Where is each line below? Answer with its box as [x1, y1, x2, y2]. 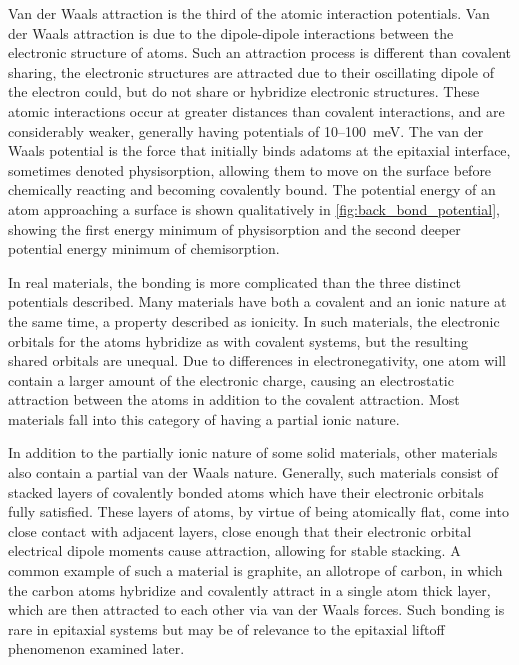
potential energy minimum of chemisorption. [8, 238, 280, 259]
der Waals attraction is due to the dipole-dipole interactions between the [8, 22, 454, 43]
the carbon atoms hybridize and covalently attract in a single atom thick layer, [8, 579, 491, 600]
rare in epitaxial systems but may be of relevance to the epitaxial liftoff [8, 618, 445, 639]
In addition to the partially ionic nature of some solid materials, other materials [8, 442, 498, 463]
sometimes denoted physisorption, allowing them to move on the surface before [8, 159, 492, 180]
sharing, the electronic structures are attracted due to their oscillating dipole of [8, 61, 494, 82]
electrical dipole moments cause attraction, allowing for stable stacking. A [8, 540, 461, 561]
